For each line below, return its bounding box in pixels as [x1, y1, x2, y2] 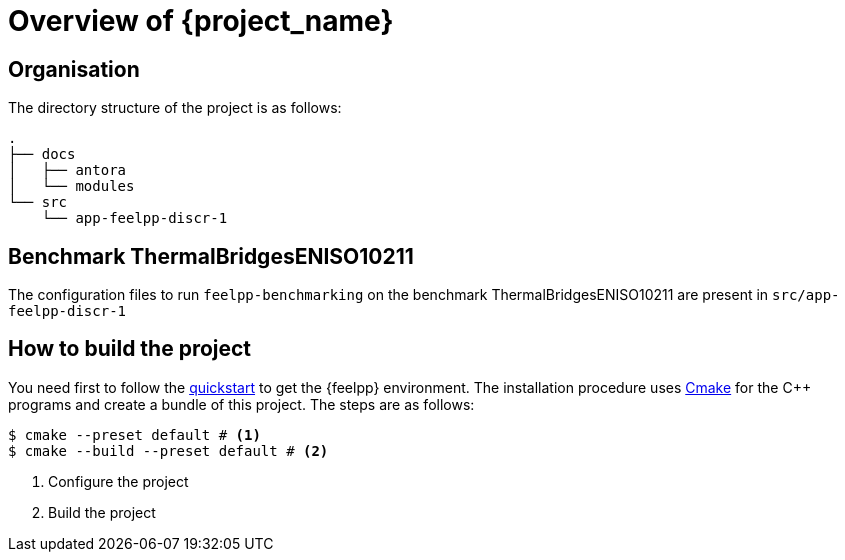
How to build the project [8, 336, 252, 362]
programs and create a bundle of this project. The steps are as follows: [8, 395, 475, 413]
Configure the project [48, 472, 189, 490]
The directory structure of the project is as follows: [8, 99, 342, 117]
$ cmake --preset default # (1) [8, 426, 261, 443]
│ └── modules [8, 178, 135, 195]
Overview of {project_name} [8, 4, 394, 38]
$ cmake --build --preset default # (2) [8, 442, 329, 459]
